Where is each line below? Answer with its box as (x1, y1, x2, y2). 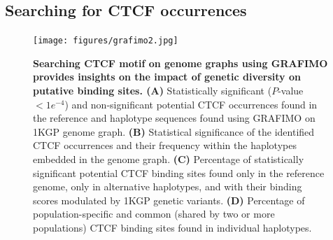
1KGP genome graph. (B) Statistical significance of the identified (33, 124, 315, 139)
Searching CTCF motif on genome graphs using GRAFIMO (33, 55, 328, 70)
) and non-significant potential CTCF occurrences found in (64, 97, 318, 111)
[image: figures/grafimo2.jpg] (33, 36, 178, 46)
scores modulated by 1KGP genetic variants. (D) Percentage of (33, 192, 305, 207)
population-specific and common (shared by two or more (33, 206, 275, 221)
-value (278, 83, 304, 98)
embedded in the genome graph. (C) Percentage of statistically (33, 152, 304, 167)
